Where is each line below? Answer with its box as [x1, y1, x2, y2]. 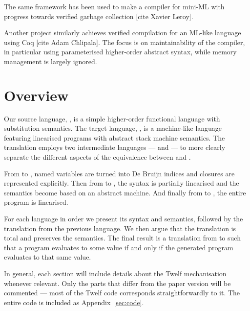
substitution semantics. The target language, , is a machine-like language [4, 123, 222, 133]
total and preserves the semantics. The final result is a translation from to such [4, 233, 241, 243]
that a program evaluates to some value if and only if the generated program [4, 242, 233, 252]
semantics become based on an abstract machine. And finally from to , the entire [4, 187, 246, 197]
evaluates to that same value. [4, 252, 91, 262]
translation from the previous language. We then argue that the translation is [4, 223, 236, 233]
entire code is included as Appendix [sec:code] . [4, 297, 144, 307]
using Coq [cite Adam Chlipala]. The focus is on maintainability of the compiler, [4, 37, 245, 47]
